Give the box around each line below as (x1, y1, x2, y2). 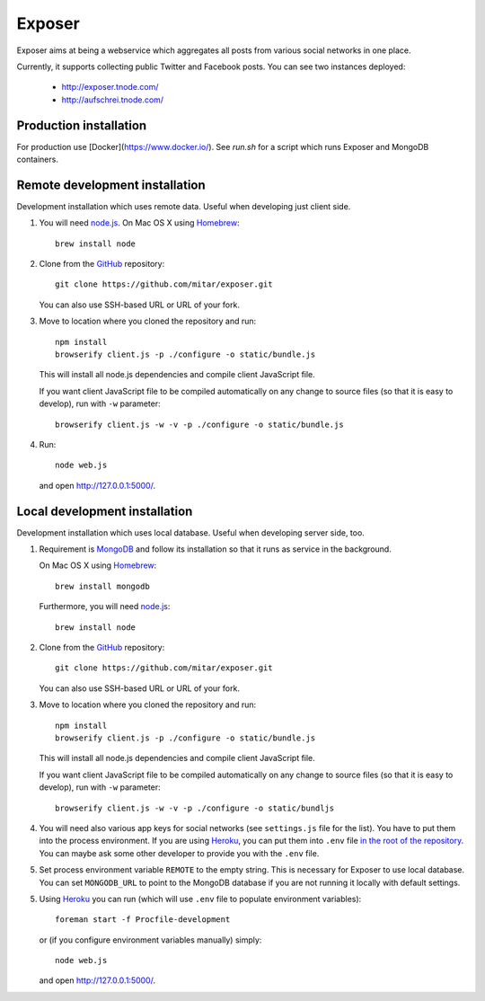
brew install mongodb (55, 580, 150, 591)
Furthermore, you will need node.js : (39, 601, 171, 612)
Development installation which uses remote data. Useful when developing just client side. (16, 200, 351, 211)
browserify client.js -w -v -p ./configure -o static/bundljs (55, 802, 335, 813)
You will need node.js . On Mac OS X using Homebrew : (39, 217, 240, 228)
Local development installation (16, 503, 193, 518)
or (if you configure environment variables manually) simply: (39, 935, 262, 945)
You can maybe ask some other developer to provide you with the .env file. (39, 847, 320, 858)
